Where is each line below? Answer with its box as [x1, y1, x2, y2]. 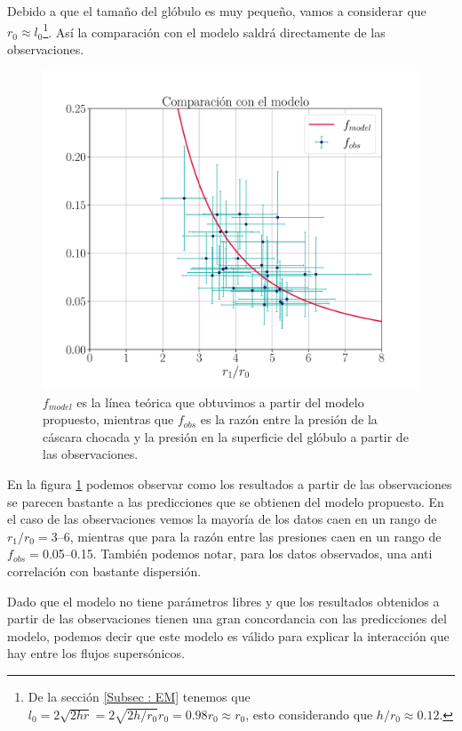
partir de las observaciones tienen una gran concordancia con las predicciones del [7, 609, 447, 628]
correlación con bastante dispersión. [7, 561, 202, 580]
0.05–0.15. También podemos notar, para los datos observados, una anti [42, 544, 433, 563]
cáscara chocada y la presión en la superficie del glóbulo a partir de [43, 427, 409, 446]
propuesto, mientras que [43, 410, 174, 429]
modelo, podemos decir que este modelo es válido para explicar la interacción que [7, 626, 450, 645]
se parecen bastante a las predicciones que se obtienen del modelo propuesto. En [7, 492, 444, 510]
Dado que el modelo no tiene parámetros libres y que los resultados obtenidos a [7, 591, 440, 610]
